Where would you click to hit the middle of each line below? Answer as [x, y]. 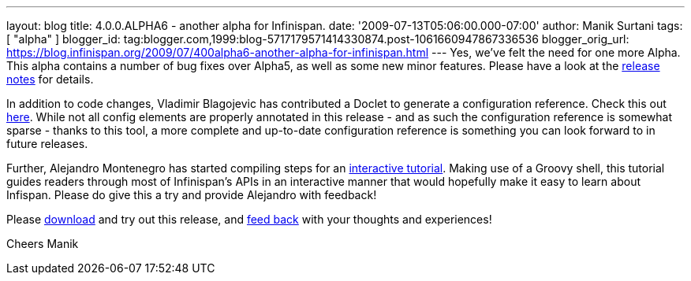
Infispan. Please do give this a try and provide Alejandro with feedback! [192, 195]
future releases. [47, 144]
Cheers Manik [43, 244]
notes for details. [50, 79]
